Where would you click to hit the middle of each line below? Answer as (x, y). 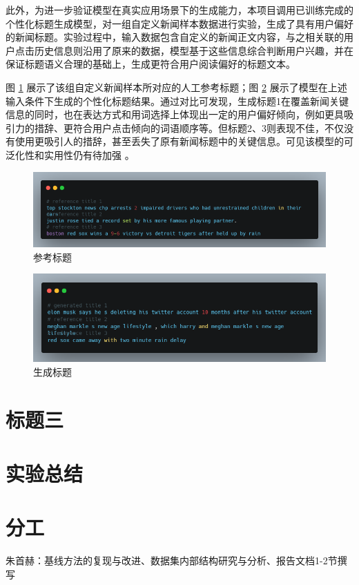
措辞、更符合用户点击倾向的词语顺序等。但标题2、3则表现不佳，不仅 (189, 127)
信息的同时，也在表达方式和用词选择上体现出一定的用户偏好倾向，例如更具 (175, 114)
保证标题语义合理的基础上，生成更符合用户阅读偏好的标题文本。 (151, 64)
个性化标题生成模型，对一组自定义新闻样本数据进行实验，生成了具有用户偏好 (179, 23)
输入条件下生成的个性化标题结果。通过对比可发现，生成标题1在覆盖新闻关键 (177, 100)
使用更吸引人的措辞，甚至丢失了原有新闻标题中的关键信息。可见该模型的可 (184, 141)
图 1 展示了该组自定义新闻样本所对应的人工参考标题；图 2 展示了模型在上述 (176, 87)
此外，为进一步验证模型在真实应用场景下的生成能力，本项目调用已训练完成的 (179, 10)
